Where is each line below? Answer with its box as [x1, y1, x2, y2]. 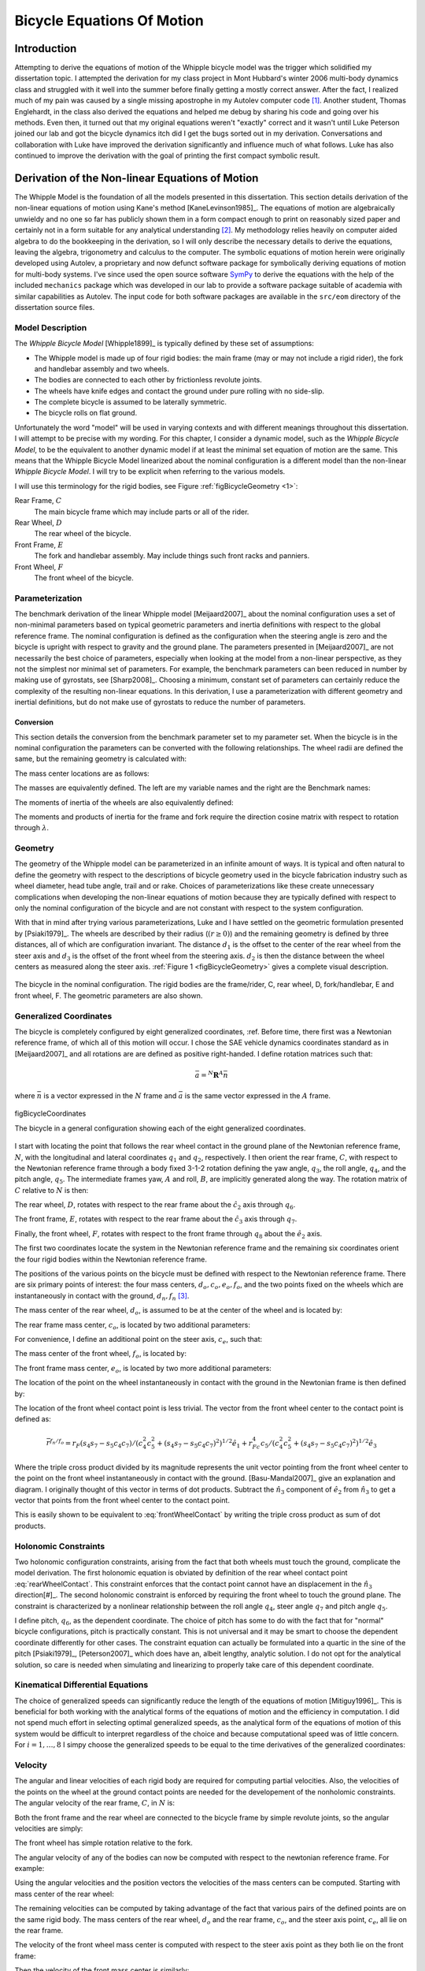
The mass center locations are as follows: [14, 769, 150, 778]
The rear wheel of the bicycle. [34, 529, 131, 538]
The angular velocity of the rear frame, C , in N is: [14, 1798, 175, 1808]
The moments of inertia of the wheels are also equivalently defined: [14, 797, 234, 807]
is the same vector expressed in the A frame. [184, 1090, 331, 1100]
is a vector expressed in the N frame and [43, 1090, 177, 1100]
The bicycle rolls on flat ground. [34, 408, 138, 418]
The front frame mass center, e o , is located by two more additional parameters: [14, 1363, 272, 1375]
